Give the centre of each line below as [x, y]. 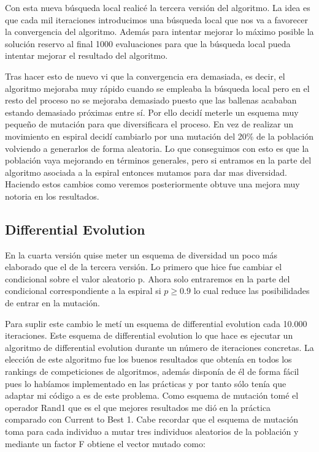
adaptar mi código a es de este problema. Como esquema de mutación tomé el [152, 395]
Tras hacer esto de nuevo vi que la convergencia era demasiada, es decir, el [145, 76]
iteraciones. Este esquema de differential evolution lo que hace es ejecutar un [149, 335]
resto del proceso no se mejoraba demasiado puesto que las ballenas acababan [151, 100]
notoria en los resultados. [52, 196]
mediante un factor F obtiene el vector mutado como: [105, 443]
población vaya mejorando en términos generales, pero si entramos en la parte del [158, 160]
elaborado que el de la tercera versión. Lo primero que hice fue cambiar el [144, 267]
